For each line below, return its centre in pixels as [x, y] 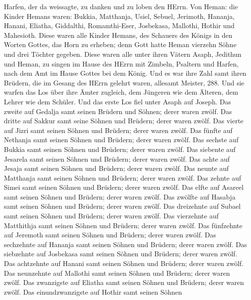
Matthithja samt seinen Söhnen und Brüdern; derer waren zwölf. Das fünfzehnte [123, 225]
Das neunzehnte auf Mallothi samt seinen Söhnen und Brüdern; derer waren [117, 273]
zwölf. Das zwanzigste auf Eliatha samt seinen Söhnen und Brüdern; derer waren [124, 282]
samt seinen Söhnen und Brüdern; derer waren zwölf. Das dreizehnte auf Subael [122, 206]
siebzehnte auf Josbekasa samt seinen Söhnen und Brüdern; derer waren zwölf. [121, 254]
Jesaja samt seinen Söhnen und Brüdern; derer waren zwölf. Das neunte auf [117, 168]
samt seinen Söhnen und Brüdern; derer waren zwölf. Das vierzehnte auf [111, 216]
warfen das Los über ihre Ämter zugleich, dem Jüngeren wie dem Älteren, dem [121, 92]
